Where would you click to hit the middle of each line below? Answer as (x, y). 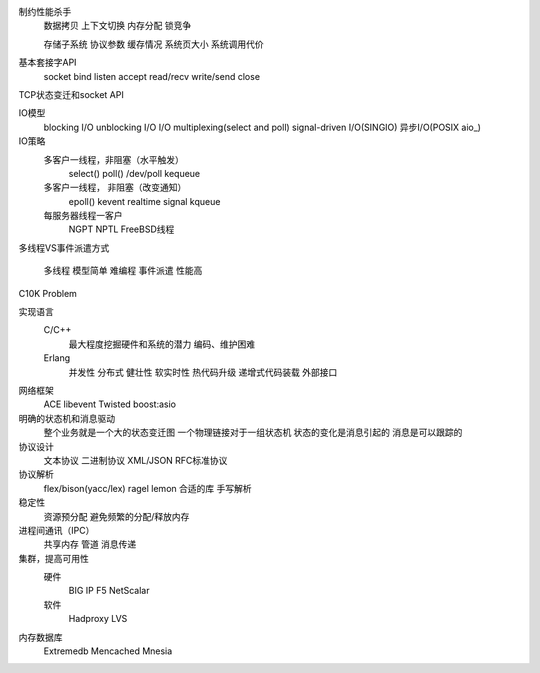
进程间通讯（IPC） (56, 530)
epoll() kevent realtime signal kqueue (144, 201)
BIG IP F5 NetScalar (109, 591)
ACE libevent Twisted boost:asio (110, 404)
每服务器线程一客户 (83, 216)
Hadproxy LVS (98, 619)
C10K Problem (47, 293)
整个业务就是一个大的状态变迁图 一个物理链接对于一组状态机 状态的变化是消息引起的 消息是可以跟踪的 (253, 432)
